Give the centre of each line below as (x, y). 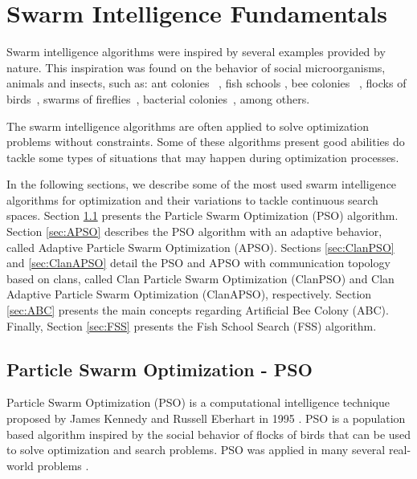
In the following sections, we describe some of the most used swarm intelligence (202, 184)
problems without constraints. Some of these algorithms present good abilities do (206, 142)
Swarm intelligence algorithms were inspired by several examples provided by (196, 52)
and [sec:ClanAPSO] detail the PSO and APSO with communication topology (198, 263)
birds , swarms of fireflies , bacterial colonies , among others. (158, 98)
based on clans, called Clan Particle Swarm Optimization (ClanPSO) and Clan (200, 278)
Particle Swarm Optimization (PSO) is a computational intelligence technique (198, 402)
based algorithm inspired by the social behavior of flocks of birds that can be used (209, 434)
